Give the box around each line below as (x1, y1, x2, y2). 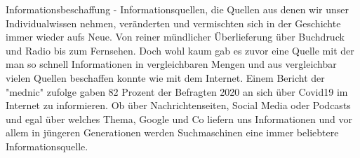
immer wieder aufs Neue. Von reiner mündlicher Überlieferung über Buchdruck (6, 29, 345, 44)
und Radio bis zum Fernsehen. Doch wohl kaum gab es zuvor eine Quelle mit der (6, 43, 354, 57)
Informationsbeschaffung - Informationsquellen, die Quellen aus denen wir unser (6, 2, 349, 16)
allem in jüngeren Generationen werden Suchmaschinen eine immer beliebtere (6, 125, 339, 140)
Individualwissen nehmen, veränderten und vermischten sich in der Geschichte (6, 15, 341, 30)
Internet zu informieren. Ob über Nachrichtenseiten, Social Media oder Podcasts (6, 98, 351, 113)
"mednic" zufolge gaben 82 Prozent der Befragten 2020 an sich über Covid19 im (6, 84, 348, 99)
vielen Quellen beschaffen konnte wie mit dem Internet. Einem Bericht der (6, 70, 325, 85)
